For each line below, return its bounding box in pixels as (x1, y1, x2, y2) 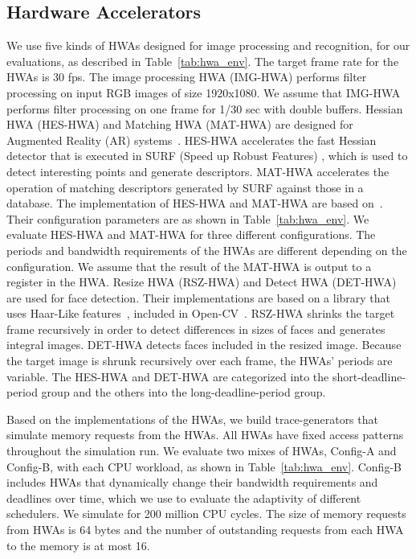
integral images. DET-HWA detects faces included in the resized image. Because (6, 336, 402, 353)
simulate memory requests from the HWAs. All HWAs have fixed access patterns (6, 426, 404, 443)
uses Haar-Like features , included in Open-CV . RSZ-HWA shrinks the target (6, 305, 395, 322)
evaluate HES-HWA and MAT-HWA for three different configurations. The (6, 226, 376, 243)
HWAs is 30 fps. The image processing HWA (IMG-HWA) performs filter (6, 68, 367, 85)
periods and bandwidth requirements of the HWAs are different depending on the (6, 241, 407, 258)
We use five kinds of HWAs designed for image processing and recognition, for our (6, 37, 410, 54)
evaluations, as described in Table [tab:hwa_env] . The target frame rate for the (6, 52, 399, 69)
